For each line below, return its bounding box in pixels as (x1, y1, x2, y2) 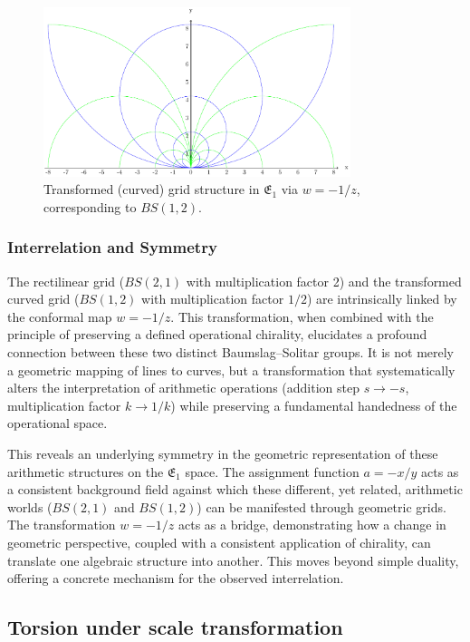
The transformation (7, 515, 116, 534)
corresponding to (43, 197, 137, 216)
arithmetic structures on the (7, 462, 164, 481)
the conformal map (7, 306, 112, 326)
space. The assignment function (185, 462, 360, 481)
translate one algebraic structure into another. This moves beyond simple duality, (7, 550, 459, 569)
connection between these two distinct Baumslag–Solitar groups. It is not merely (7, 342, 454, 361)
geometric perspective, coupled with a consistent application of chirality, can (7, 532, 431, 551)
